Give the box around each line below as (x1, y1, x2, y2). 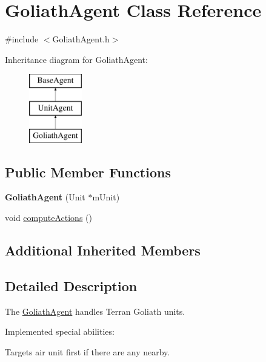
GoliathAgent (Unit (5, 191, 85, 203)
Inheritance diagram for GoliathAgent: (5, 53, 148, 65)
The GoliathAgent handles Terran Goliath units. (5, 304, 185, 317)
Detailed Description (5, 276, 138, 295)
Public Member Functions (5, 162, 171, 181)
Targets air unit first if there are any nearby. (5, 345, 170, 358)
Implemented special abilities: (5, 325, 115, 338)
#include (5, 33, 39, 45)
